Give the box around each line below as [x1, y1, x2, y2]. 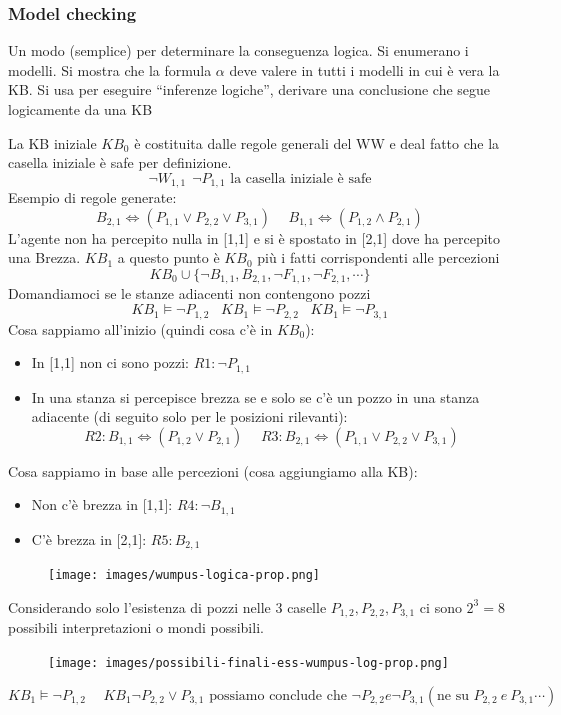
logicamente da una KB [8, 99, 153, 119]
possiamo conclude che [209, 688, 347, 703]
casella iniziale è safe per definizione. [8, 152, 232, 173]
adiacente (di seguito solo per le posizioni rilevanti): [31, 406, 348, 427]
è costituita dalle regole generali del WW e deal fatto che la [134, 132, 500, 153]
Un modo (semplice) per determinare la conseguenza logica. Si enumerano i [8, 40, 469, 61]
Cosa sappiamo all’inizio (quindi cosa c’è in [8, 318, 273, 339]
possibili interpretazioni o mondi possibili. [8, 617, 264, 638]
